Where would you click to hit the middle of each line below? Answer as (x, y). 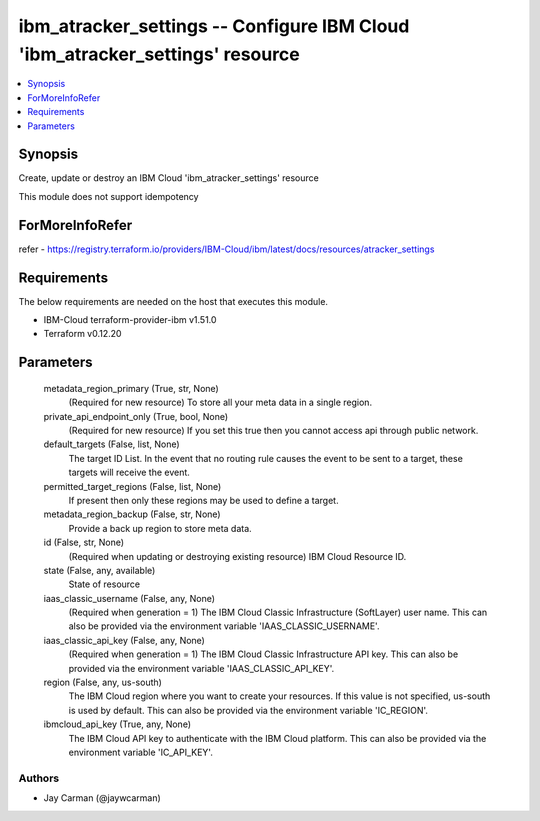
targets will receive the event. (129, 472)
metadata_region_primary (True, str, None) (131, 388)
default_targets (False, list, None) (111, 444)
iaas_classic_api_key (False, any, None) (124, 640)
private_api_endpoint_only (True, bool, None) (136, 416)
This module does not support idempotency (108, 196)
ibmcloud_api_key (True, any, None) (117, 724)
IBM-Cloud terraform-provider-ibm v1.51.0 (130, 320)
